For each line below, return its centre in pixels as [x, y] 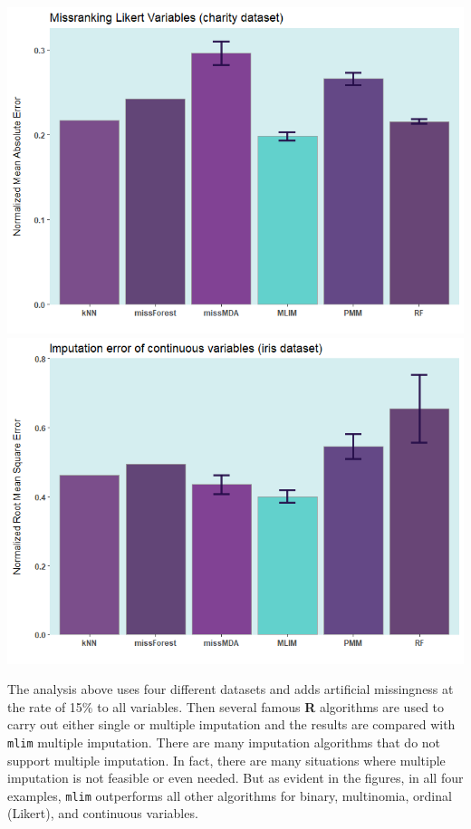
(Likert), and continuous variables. [103, 813]
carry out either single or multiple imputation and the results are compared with [231, 724]
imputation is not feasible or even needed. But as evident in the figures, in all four [235, 778]
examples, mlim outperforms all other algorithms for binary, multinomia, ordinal [230, 795]
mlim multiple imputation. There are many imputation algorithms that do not [224, 742]
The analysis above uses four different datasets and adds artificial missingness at [231, 689]
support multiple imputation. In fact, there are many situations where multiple [226, 760]
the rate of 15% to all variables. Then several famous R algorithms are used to [226, 706]
